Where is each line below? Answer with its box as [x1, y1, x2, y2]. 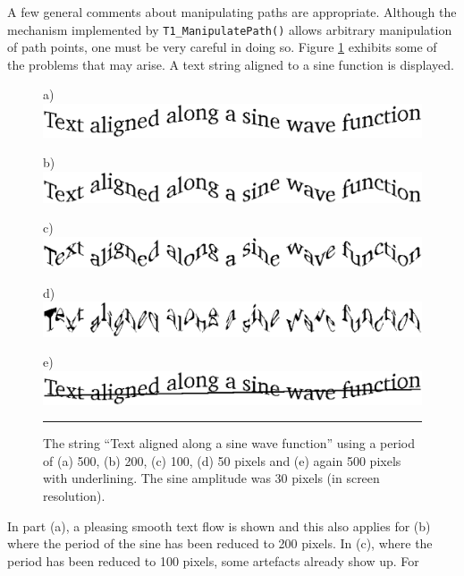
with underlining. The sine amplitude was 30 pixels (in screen [43, 469, 380, 487]
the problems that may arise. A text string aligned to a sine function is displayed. [7, 55, 454, 73]
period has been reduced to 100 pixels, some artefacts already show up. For [7, 551, 419, 570]
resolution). [43, 486, 105, 504]
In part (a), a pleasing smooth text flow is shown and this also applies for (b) [7, 516, 431, 535]
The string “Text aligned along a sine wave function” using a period [43, 434, 416, 453]
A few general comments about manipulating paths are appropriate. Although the [7, 3, 457, 21]
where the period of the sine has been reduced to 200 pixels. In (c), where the [7, 534, 433, 553]
